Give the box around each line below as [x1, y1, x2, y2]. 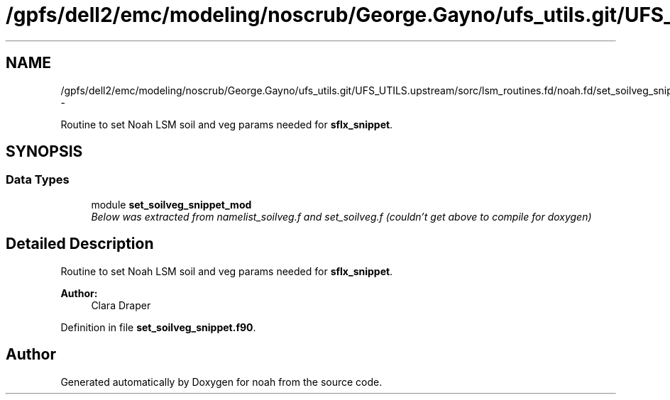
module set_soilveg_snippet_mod [91, 198, 252, 211]
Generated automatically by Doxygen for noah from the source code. [60, 375, 383, 388]
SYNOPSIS [6, 143, 83, 161]
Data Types [6, 172, 70, 187]
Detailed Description [6, 235, 154, 253]
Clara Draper [91, 299, 151, 311]
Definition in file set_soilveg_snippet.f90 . [60, 321, 256, 333]
